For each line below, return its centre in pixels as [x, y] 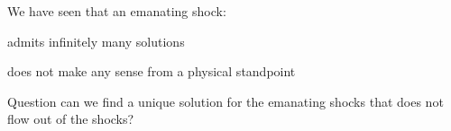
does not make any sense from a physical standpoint [152, 71]
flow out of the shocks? [71, 119]
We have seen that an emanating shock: [117, 11]
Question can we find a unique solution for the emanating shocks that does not [225, 101]
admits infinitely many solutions [96, 41]
